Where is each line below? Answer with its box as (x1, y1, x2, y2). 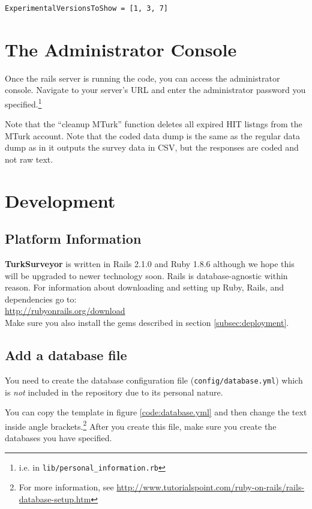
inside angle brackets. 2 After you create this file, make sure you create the (5, 418, 277, 432)
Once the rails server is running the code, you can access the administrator (5, 71, 280, 84)
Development (5, 188, 116, 212)
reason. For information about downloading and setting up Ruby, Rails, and (5, 281, 284, 294)
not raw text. (5, 152, 53, 165)
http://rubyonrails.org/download (5, 304, 125, 317)
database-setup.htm (19, 492, 91, 505)
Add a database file (5, 346, 127, 364)
